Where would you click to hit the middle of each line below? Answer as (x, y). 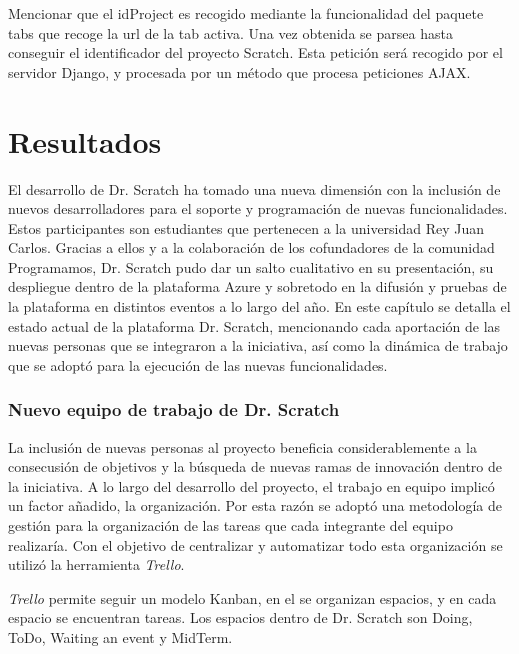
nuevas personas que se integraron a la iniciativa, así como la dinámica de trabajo (258, 345)
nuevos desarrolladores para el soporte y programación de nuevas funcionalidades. (258, 208)
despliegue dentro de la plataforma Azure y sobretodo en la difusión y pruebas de (257, 286)
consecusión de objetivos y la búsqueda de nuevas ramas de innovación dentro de (255, 466)
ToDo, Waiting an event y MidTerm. (120, 637)
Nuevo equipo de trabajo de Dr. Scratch (174, 409)
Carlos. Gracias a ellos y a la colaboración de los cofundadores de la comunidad (251, 247)
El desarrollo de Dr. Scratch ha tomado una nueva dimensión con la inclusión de (254, 188)
